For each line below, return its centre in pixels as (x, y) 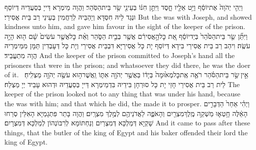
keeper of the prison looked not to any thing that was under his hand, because (122, 94)
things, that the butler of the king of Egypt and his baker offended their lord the (126, 132)
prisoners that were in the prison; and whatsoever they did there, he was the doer (128, 65)
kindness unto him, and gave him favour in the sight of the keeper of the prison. (125, 26)
